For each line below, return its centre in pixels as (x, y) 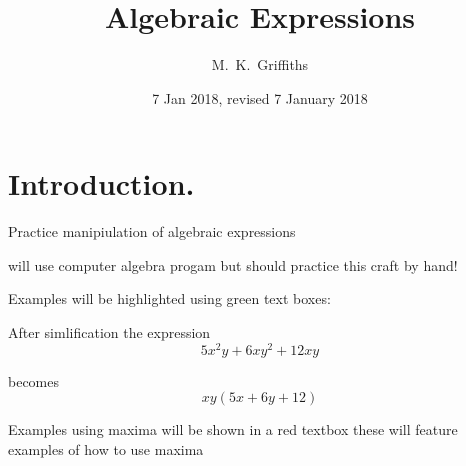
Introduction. (101, 183)
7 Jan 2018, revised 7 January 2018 (260, 97)
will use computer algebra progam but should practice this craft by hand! (233, 264)
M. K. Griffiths (260, 64)
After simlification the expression (109, 332)
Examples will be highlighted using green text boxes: (169, 298)
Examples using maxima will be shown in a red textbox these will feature (233, 429)
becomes (34, 380)
